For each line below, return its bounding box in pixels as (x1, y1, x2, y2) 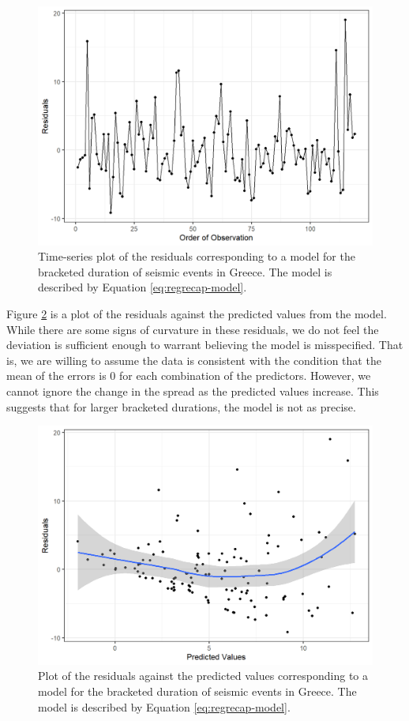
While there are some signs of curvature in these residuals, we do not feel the (6, 321, 379, 337)
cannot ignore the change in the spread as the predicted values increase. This (6, 383, 379, 400)
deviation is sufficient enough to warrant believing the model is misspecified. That (6, 336, 403, 353)
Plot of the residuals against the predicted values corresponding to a (38, 667, 369, 684)
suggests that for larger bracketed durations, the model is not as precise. (6, 398, 356, 415)
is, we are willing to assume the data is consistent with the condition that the (6, 351, 381, 368)
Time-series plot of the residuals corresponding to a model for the (38, 248, 355, 265)
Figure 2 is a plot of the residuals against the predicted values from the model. (6, 306, 387, 322)
